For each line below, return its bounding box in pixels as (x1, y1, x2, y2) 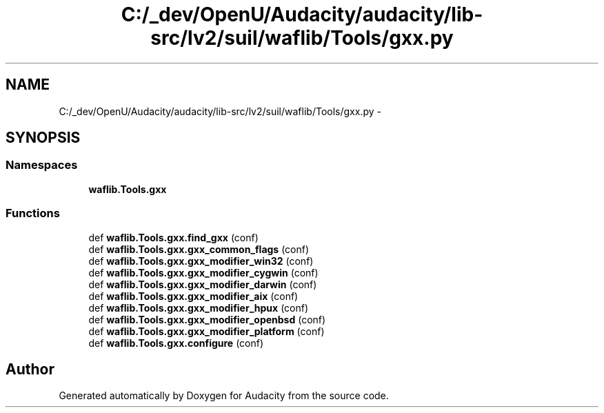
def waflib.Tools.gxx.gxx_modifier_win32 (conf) (88, 254, 314, 267)
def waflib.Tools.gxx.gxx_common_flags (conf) (88, 243, 310, 255)
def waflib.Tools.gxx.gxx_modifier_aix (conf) (88, 290, 299, 302)
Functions (6, 206, 60, 221)
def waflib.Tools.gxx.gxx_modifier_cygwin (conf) (88, 266, 319, 279)
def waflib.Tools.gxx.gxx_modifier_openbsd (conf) (88, 313, 326, 325)
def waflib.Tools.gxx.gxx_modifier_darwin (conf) (88, 278, 317, 290)
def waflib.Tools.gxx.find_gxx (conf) (88, 231, 259, 243)
